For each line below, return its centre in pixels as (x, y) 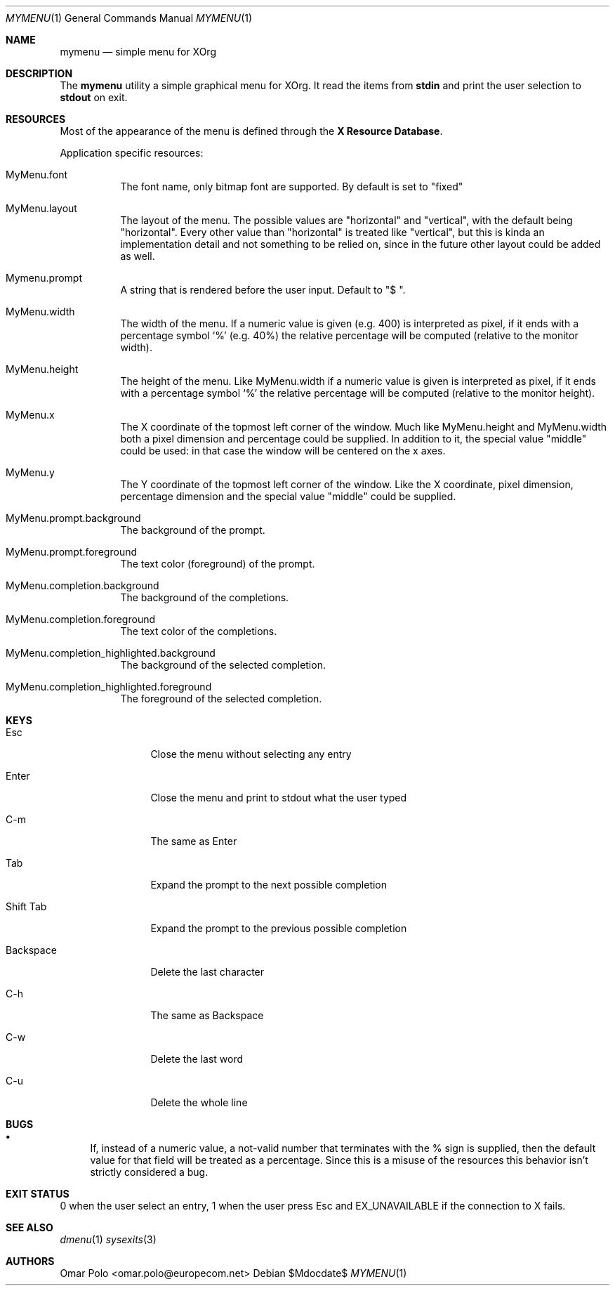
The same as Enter (194, 841)
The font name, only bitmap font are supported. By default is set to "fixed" (292, 186)
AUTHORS (30, 1261)
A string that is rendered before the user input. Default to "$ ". (263, 290)
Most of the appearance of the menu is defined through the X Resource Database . (251, 131)
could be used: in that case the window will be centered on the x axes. (283, 451)
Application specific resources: (132, 153)
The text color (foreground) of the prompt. (218, 564)
